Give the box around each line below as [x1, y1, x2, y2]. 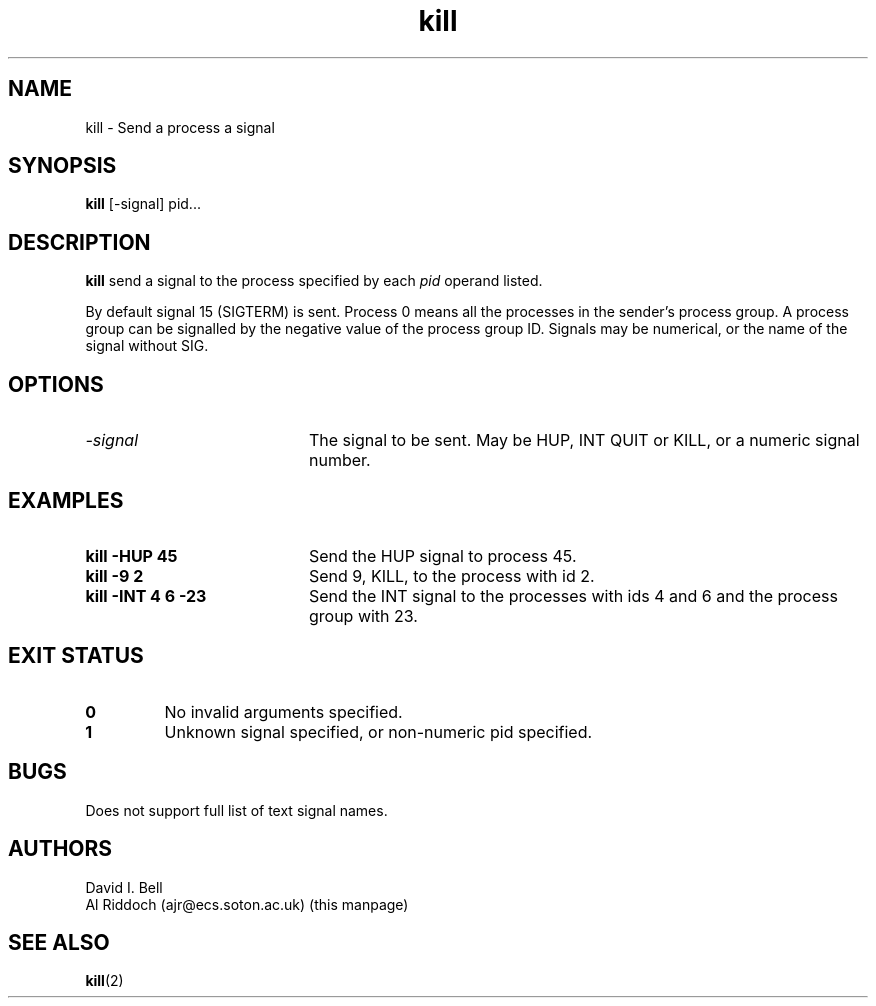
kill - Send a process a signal [85, 118, 275, 136]
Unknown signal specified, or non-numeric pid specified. [164, 721, 593, 742]
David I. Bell [85, 878, 163, 896]
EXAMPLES [8, 487, 124, 513]
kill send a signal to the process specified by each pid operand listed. [85, 272, 543, 290]
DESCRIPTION [8, 229, 151, 255]
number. [308, 450, 371, 471]
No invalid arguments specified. [164, 701, 403, 722]
